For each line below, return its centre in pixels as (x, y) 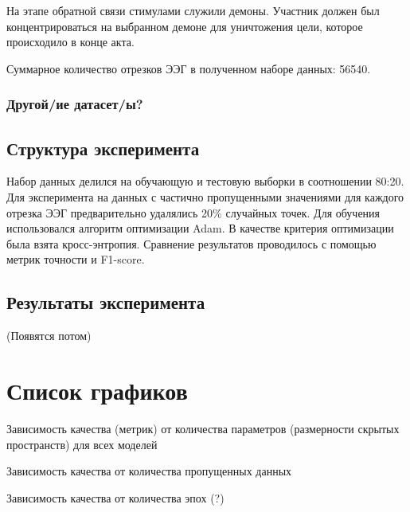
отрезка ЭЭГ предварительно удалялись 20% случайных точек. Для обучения (193, 212)
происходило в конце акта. (70, 42)
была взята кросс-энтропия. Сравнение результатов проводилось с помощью (191, 243)
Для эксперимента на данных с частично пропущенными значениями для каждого (205, 197)
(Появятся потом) (49, 336)
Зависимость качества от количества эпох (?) (115, 497)
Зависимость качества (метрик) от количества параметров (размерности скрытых (203, 428)
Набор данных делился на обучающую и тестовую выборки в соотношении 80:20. (205, 181)
